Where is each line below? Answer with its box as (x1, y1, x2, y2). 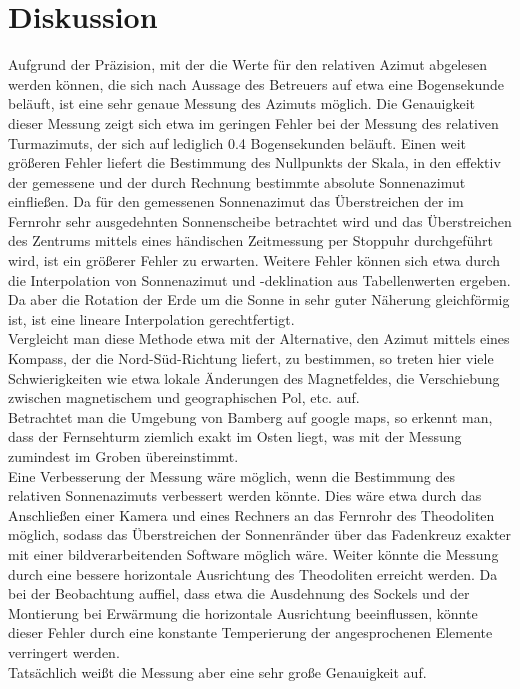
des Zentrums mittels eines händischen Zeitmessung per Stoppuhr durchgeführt (8, 230, 493, 251)
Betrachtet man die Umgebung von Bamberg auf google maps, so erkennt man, (8, 406, 493, 427)
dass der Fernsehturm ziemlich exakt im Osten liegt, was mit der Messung (8, 426, 462, 447)
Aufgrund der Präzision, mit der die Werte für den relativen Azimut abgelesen (8, 54, 487, 75)
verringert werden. (8, 641, 120, 662)
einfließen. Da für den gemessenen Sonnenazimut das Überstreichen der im (8, 191, 464, 212)
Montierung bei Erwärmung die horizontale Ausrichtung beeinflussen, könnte (8, 602, 478, 623)
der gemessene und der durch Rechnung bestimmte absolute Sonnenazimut (8, 171, 466, 192)
